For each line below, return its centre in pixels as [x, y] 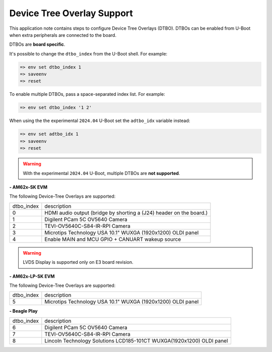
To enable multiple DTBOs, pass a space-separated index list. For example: [87, 94]
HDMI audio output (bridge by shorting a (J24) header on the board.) [126, 213]
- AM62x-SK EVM [28, 187]
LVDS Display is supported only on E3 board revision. [78, 262]
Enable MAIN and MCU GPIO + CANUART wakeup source [113, 239]
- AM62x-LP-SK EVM [32, 276]
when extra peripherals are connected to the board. [63, 35]
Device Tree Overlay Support [71, 13]
